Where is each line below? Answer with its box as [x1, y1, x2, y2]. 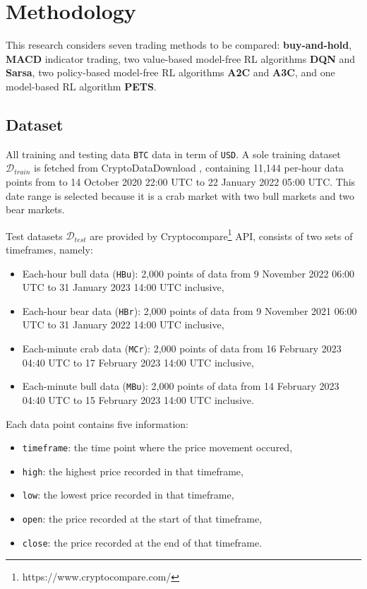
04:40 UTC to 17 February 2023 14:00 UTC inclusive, [22, 355, 254, 369]
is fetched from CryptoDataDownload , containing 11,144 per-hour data [34, 160, 344, 175]
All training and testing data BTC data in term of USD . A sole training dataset [6, 146, 341, 161]
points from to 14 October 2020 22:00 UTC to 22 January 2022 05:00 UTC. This [6, 174, 356, 189]
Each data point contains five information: [6, 416, 188, 431]
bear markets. [6, 202, 65, 217]
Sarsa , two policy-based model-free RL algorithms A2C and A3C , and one [6, 65, 335, 80]
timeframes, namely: [6, 242, 93, 256]
